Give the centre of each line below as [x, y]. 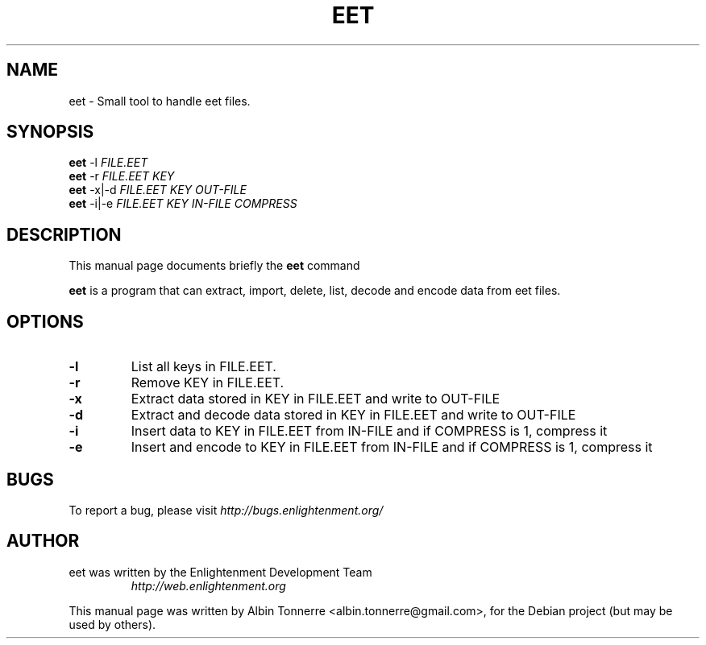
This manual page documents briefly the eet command [214, 266]
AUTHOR [43, 541]
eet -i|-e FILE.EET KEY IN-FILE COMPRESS [183, 204]
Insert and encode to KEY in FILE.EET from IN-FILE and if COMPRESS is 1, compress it [392, 447]
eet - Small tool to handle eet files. [160, 101]
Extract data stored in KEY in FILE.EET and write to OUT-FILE [316, 399]
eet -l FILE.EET [108, 163]
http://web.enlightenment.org [208, 585]
